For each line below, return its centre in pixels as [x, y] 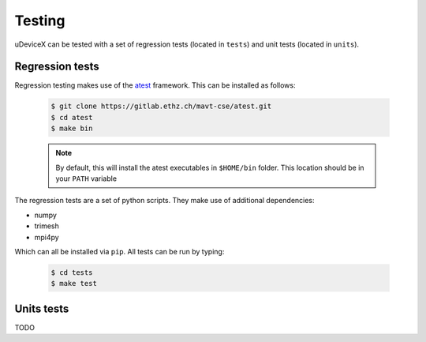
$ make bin [72, 129]
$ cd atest [72, 117]
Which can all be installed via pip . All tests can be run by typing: [120, 251]
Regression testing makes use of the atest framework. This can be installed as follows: [155, 85]
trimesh [47, 226]
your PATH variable [86, 179]
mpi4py [47, 237]
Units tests [42, 308]
